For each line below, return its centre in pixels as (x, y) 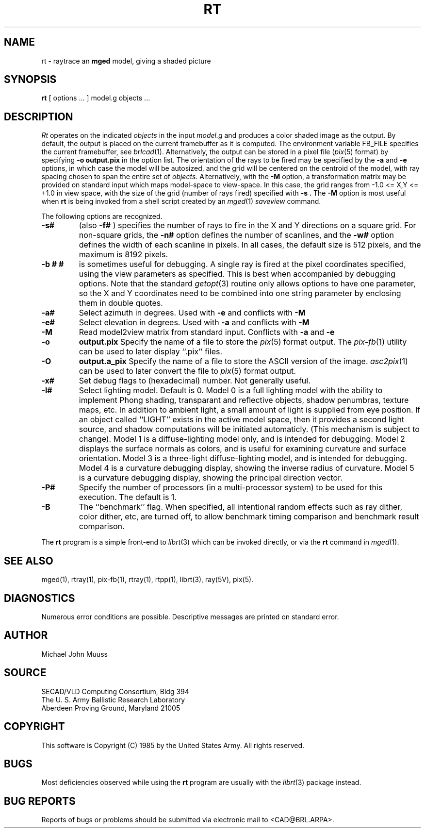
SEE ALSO (29, 561)
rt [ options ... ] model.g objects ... (96, 98)
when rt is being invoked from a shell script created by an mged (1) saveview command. (181, 201)
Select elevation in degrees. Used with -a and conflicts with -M (194, 323)
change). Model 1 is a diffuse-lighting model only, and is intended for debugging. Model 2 (242, 439)
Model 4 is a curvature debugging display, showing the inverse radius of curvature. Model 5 (246, 468)
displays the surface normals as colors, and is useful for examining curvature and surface (243, 449)
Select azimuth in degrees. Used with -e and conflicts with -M (192, 313)
